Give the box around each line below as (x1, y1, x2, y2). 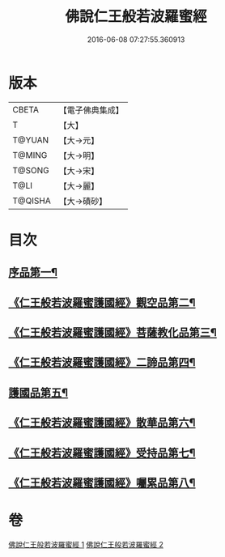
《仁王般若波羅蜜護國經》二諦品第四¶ (8, 355, 196, 369)
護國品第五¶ (8, 385, 69, 399)
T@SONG (12, 164, 50, 176)
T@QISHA (12, 195, 51, 206)
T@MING (12, 149, 48, 160)
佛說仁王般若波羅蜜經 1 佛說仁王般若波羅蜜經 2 (8, 539, 164, 549)
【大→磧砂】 (58, 195, 108, 206)
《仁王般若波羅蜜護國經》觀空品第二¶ (8, 296, 196, 309)
